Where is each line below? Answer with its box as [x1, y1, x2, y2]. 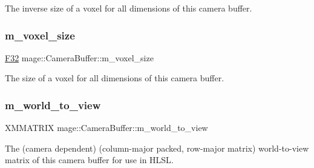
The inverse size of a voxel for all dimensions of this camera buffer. [5, 2, 252, 14]
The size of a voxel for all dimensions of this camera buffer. [5, 72, 224, 84]
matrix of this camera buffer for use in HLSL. [5, 153, 174, 166]
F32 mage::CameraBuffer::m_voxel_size [5, 51, 154, 64]
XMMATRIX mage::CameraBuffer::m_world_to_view [5, 121, 208, 134]
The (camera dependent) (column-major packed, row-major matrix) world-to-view [5, 141, 309, 154]
